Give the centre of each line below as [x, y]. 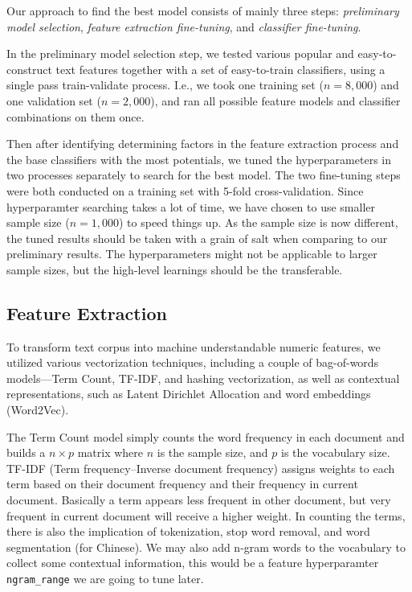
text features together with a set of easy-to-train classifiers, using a [220, 69]
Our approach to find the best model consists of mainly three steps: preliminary [203, 10]
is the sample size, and [212, 452]
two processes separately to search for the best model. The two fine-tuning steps [204, 175]
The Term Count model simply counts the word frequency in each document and [206, 436]
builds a [26, 452]
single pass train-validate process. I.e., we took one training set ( [165, 85]
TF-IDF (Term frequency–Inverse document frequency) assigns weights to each [201, 468]
